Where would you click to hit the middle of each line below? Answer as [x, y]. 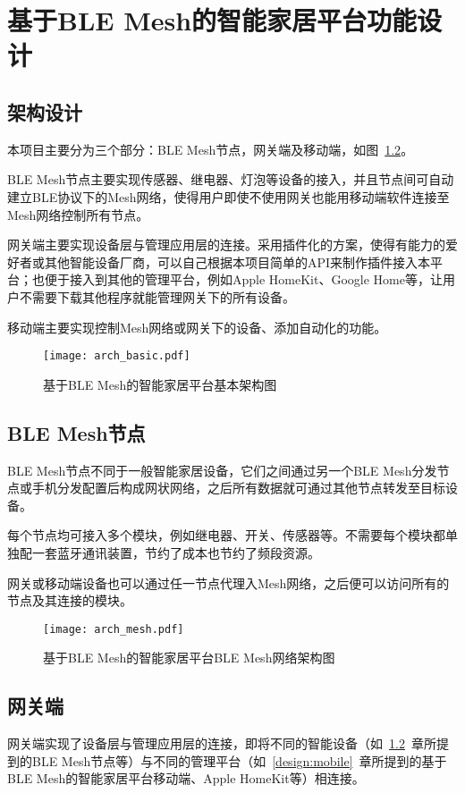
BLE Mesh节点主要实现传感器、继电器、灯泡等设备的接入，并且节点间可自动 [231, 179]
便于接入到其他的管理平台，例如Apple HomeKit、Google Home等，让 [243, 279]
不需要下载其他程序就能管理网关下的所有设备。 [157, 296]
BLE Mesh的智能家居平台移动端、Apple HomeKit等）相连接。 [186, 778]
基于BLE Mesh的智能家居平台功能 [212, 20]
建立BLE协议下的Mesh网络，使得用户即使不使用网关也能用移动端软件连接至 [228, 196]
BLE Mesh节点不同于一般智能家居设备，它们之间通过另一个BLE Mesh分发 [222, 470]
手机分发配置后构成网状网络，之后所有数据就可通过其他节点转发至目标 [238, 488]
